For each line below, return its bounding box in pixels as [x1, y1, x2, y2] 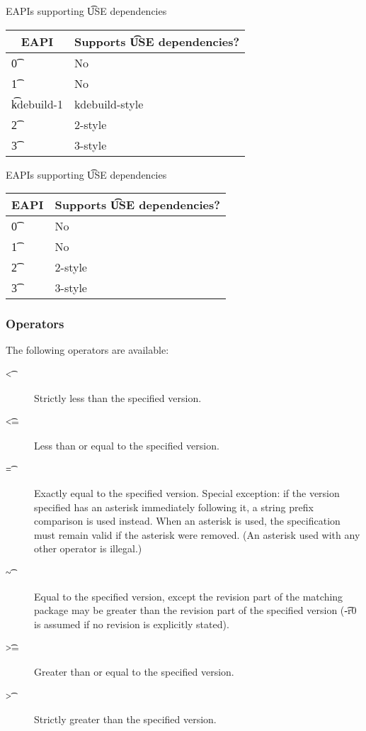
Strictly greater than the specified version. [34, 712, 217, 727]
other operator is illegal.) [34, 541, 142, 556]
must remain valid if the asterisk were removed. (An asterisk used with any [34, 527, 360, 542]
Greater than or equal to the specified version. [34, 664, 234, 679]
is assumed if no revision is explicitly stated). [34, 616, 229, 631]
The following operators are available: [6, 342, 169, 357]
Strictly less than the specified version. [34, 390, 202, 405]
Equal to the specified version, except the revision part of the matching [34, 588, 343, 603]
